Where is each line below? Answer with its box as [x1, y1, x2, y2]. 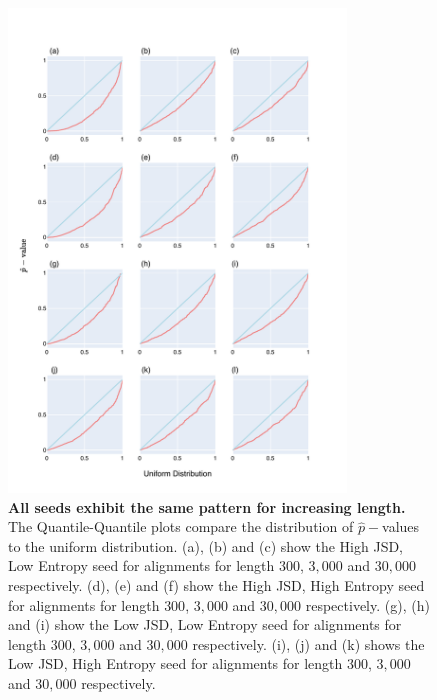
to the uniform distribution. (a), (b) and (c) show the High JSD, [8, 535, 404, 556]
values [382, 516, 420, 537]
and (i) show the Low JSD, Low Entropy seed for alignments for [8, 614, 402, 635]
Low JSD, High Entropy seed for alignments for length [8, 653, 343, 674]
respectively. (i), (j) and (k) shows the [192, 633, 425, 654]
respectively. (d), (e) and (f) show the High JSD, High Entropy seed [8, 575, 425, 596]
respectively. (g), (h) [305, 594, 430, 615]
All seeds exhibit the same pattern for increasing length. [8, 496, 406, 517]
